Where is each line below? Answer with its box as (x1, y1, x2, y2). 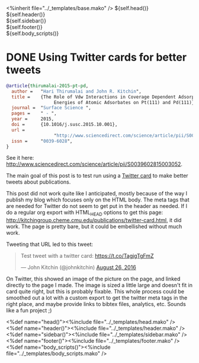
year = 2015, (11, 116, 54, 122)
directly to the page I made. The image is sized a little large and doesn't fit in (6, 282, 192, 289)
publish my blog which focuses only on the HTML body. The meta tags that (6, 196, 190, 203)
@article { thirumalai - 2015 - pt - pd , (6, 83, 89, 89)
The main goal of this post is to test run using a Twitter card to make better (6, 172, 188, 179)
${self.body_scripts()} (6, 30, 59, 37)
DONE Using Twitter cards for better (6, 50, 187, 64)
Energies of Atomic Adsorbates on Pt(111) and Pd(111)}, (53, 99, 197, 105)
